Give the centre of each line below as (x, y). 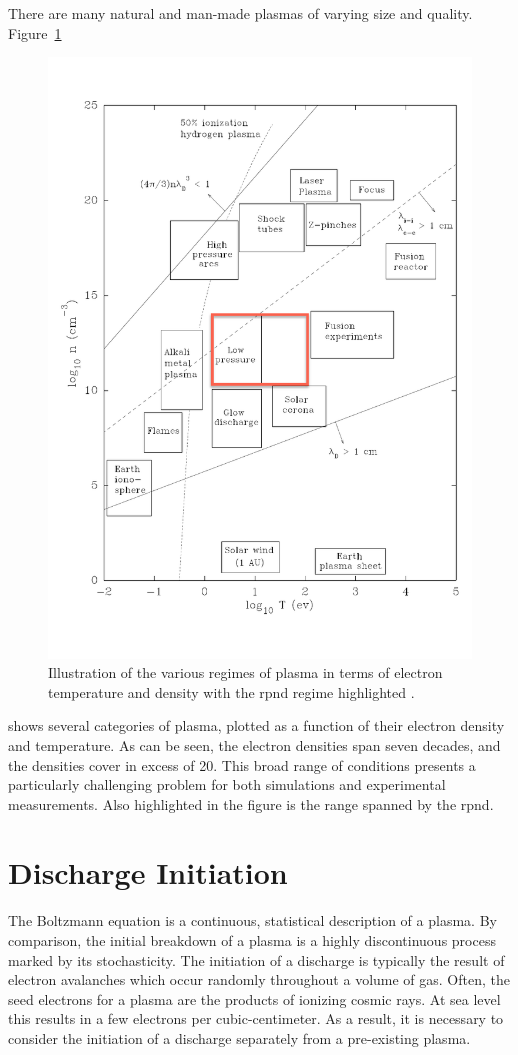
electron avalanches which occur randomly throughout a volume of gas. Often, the (259, 979)
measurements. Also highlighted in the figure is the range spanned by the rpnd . (251, 803)
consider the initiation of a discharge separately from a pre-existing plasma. (239, 1037)
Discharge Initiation (148, 872)
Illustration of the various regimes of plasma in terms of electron (245, 672)
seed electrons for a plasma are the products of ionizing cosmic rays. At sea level (254, 998)
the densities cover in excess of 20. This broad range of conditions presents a (242, 764)
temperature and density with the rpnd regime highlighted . (231, 691)
